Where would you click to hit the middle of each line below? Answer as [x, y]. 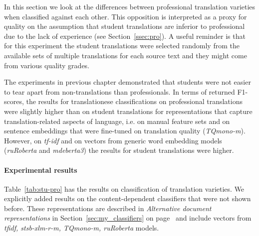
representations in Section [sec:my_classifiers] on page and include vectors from [128, 218]
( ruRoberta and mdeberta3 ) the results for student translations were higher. [119, 150]
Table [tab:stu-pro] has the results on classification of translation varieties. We [124, 188]
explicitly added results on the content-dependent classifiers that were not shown [128, 198]
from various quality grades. [47, 65]
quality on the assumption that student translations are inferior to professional [125, 26]
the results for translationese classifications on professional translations [134, 101]
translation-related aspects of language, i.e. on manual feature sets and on [117, 121]
